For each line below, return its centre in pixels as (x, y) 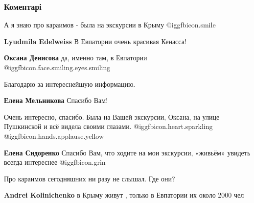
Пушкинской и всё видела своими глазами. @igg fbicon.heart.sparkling (108, 126)
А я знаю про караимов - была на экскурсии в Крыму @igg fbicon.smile (110, 25)
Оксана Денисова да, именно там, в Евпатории (76, 58)
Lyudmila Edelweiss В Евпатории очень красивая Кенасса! (95, 41)
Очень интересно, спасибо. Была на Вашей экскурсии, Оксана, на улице (112, 116)
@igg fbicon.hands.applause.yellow (54, 136)
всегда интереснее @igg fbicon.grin (55, 162)
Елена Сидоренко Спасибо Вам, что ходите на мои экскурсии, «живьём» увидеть (127, 152)
